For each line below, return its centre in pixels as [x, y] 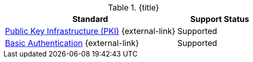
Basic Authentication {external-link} [72, 43]
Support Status [220, 19]
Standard [90, 19]
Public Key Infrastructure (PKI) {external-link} [90, 31]
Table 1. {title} [134, 7]
